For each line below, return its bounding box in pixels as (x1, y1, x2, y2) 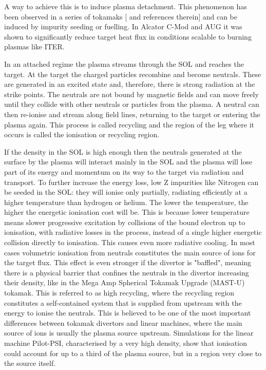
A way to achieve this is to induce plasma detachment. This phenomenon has (4, 1, 247, 11)
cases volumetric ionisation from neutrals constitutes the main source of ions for (4, 247, 256, 257)
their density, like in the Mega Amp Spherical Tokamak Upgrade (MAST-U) (4, 277, 245, 288)
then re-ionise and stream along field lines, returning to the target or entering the (4, 108, 260, 119)
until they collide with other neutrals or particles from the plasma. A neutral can (4, 99, 259, 109)
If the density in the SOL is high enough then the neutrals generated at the (4, 146, 242, 157)
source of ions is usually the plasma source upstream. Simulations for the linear (4, 327, 254, 338)
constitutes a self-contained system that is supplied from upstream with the (4, 297, 242, 308)
